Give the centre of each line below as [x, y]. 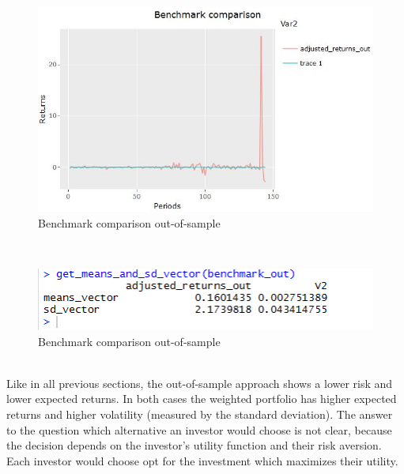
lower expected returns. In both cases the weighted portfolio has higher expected [202, 399]
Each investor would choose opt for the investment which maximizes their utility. [202, 460]
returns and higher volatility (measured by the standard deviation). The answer [200, 414]
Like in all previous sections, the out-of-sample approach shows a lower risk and [200, 383]
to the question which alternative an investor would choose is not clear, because [199, 429]
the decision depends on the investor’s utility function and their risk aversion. [194, 445]
